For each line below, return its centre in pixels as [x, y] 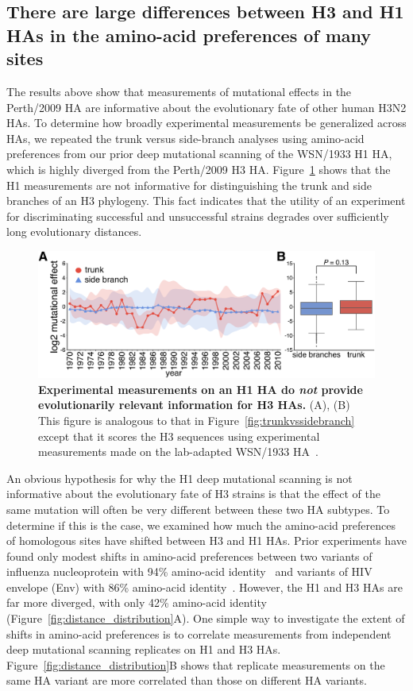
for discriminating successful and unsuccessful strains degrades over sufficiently [198, 216]
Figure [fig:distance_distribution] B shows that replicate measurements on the [196, 664]
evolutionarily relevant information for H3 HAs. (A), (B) [194, 405]
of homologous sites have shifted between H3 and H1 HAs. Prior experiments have [206, 540]
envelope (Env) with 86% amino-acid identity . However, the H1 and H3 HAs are [205, 587]
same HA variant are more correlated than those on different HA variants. [187, 680]
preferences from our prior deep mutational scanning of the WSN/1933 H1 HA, [199, 154]
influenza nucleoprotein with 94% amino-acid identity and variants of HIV [189, 571]
